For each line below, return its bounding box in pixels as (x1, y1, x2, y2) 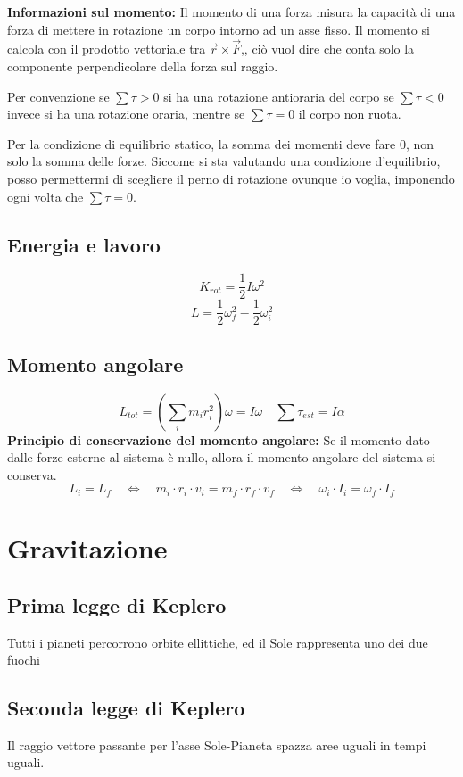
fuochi (7, 650, 40, 669)
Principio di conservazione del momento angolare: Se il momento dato (7, 430, 430, 449)
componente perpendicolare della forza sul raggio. (7, 57, 278, 75)
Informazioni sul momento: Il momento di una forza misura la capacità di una (7, 3, 456, 21)
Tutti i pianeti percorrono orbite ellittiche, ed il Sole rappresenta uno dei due (7, 632, 428, 651)
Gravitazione (7, 530, 168, 566)
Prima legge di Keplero (7, 591, 227, 618)
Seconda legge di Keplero (7, 694, 245, 722)
